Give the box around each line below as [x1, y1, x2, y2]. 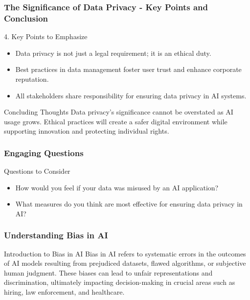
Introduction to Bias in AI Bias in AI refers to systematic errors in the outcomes [4, 248, 246, 258]
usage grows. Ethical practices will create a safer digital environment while [4, 116, 227, 126]
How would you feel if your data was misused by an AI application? [15, 182, 219, 192]
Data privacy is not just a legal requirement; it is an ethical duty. [15, 47, 211, 58]
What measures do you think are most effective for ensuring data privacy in [15, 199, 243, 209]
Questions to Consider [4, 166, 70, 176]
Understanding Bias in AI [4, 229, 108, 241]
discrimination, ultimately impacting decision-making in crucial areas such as [4, 277, 235, 287]
